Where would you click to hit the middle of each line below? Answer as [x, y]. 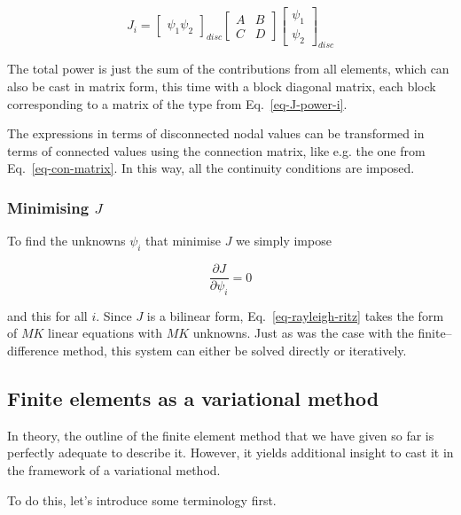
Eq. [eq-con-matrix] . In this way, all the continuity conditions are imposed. [211, 168]
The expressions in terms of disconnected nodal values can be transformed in [216, 133]
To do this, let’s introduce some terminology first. [142, 499]
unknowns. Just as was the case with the [303, 333]
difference [33, 351]
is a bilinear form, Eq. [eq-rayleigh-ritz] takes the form [295, 315]
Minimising [48, 207]
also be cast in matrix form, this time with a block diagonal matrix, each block [222, 86]
